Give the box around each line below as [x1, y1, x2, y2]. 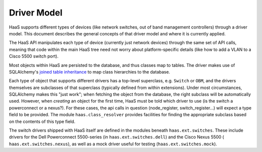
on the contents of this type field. [9, 119, 76, 124]
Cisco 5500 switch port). [9, 53, 59, 59]
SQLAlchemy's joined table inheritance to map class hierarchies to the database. [9, 69, 170, 75]
